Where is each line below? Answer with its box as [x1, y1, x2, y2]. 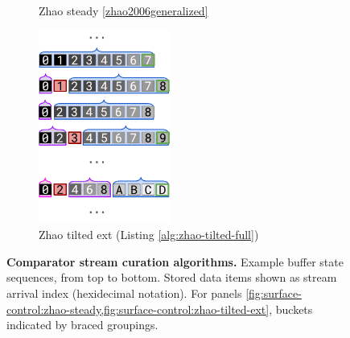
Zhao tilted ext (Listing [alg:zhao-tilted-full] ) [39, 226, 259, 243]
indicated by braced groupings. [6, 316, 159, 333]
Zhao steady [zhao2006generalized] [39, 2, 208, 19]
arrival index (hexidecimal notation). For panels [6, 284, 242, 301]
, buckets [269, 300, 313, 317]
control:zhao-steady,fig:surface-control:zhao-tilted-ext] [6, 300, 270, 317]
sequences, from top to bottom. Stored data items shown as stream [6, 269, 337, 286]
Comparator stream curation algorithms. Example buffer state [6, 253, 344, 270]
